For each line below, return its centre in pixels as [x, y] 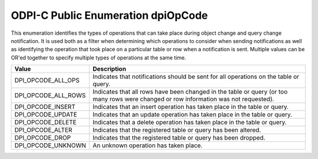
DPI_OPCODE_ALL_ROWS [50, 95]
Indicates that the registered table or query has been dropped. [179, 138]
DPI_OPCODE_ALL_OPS [47, 81]
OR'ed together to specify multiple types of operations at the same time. [99, 57]
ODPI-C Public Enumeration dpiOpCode [110, 15]
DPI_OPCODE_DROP [43, 138]
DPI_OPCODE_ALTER [44, 130]
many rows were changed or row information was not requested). [183, 99]
